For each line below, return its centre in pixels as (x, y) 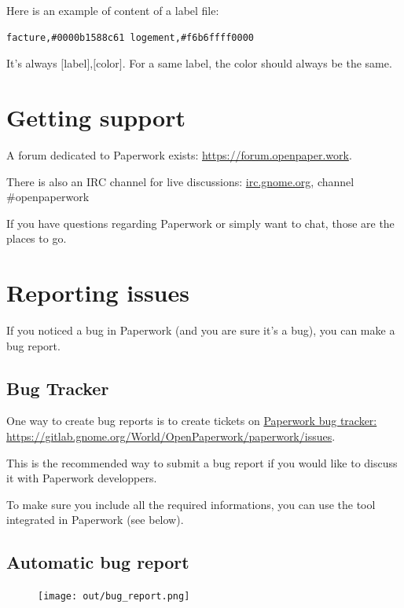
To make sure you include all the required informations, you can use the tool (191, 504)
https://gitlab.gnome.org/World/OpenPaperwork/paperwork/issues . (171, 436)
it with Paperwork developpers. (82, 478)
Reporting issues (98, 293)
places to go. (37, 238)
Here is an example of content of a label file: (113, 10)
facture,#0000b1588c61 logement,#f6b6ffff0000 (130, 37)
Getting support (96, 117)
